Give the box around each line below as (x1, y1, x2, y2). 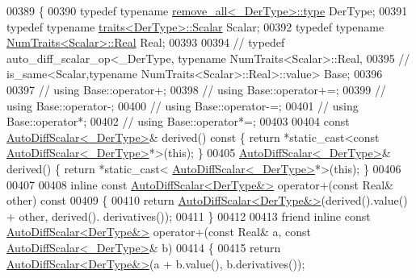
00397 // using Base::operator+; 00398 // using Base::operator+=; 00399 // (6, 81, 386, 98)
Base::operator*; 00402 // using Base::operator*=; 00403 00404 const (6, 113, 350, 130)
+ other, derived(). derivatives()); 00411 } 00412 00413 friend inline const (6, 207, 371, 224)
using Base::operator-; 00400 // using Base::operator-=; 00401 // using (6, 97, 359, 114)
